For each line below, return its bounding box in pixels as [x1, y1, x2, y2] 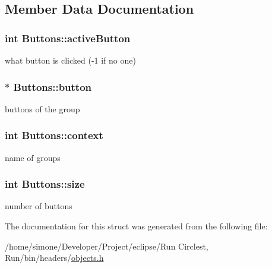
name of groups [5, 151, 61, 163]
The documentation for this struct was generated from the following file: [5, 220, 268, 232]
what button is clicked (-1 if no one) [5, 54, 136, 66]
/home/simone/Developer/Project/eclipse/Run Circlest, [5, 239, 208, 252]
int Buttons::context [5, 128, 103, 143]
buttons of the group [5, 102, 80, 115]
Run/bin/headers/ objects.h [5, 251, 104, 264]
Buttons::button [13, 79, 92, 94]
